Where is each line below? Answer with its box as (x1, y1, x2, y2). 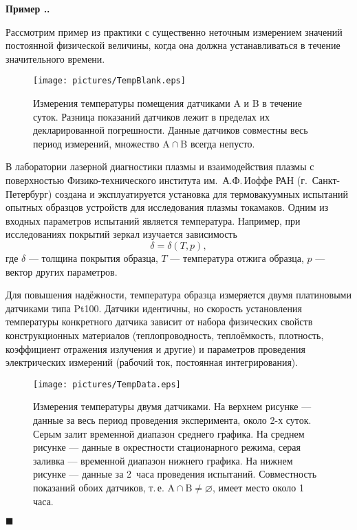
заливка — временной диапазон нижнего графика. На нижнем (33, 453, 293, 467)
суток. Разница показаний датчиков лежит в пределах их (33, 109, 270, 123)
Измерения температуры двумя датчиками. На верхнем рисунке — (33, 399, 312, 414)
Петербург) (6, 186, 52, 201)
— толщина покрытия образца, (28, 250, 158, 265)
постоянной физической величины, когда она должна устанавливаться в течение (6, 38, 340, 52)
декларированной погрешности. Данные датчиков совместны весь (33, 123, 308, 137)
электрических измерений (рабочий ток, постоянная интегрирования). (6, 355, 299, 369)
